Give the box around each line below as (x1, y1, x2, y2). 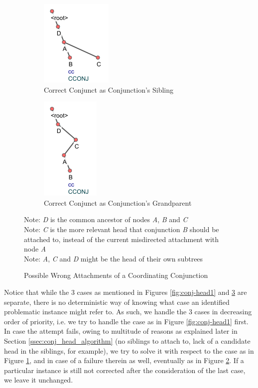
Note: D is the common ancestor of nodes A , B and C (24, 214, 188, 225)
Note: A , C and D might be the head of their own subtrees (24, 253, 203, 263)
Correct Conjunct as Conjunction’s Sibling (44, 84, 174, 95)
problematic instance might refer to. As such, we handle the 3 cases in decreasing (4, 306, 252, 317)
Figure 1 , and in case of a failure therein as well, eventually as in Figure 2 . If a (4, 355, 244, 366)
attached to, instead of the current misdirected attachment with (24, 234, 219, 244)
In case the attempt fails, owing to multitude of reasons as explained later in (4, 326, 238, 336)
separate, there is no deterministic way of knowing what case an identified (4, 296, 230, 307)
